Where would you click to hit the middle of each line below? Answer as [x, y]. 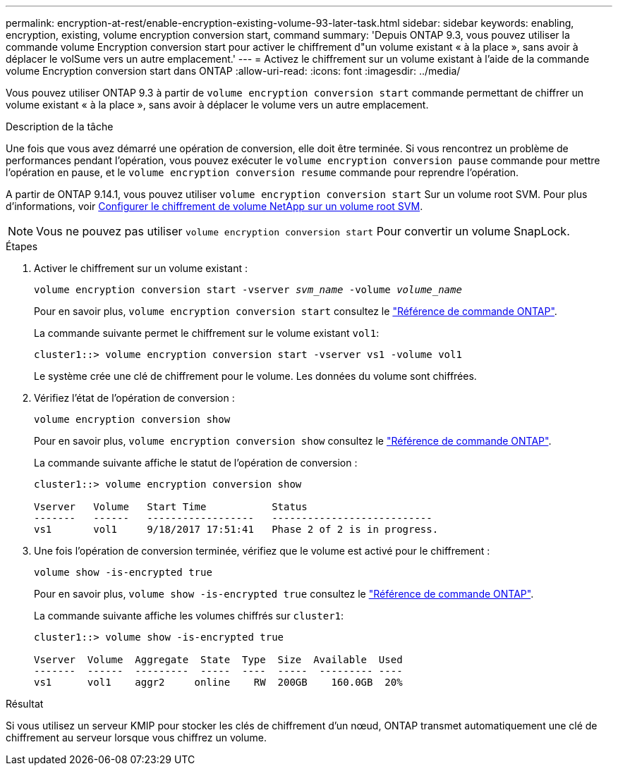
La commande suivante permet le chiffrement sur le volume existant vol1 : [207, 333]
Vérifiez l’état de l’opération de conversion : [134, 398]
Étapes [22, 246]
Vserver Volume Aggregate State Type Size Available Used [218, 660]
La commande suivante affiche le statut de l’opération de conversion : [196, 463]
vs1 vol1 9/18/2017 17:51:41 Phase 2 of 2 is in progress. [236, 529]
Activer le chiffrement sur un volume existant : [141, 268]
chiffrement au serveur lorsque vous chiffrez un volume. [137, 738]
